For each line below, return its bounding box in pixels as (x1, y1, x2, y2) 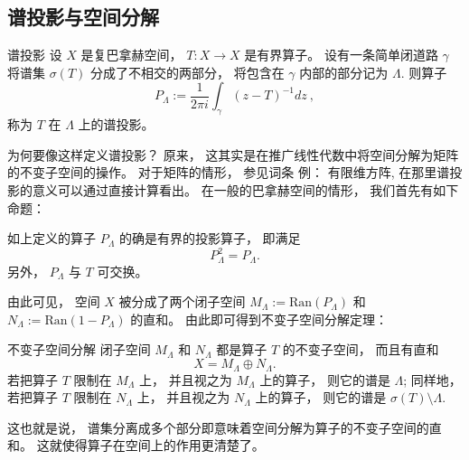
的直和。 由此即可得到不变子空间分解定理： (130, 309, 388, 328)
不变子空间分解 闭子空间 (7, 340, 151, 359)
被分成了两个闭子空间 (118, 292, 246, 311)
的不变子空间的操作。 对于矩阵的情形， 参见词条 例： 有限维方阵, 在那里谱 (7, 163, 450, 182)
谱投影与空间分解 (7, 3, 159, 31)
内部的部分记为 (299, 62, 389, 81)
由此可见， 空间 (7, 292, 100, 311)
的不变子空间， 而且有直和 (282, 340, 439, 359)
